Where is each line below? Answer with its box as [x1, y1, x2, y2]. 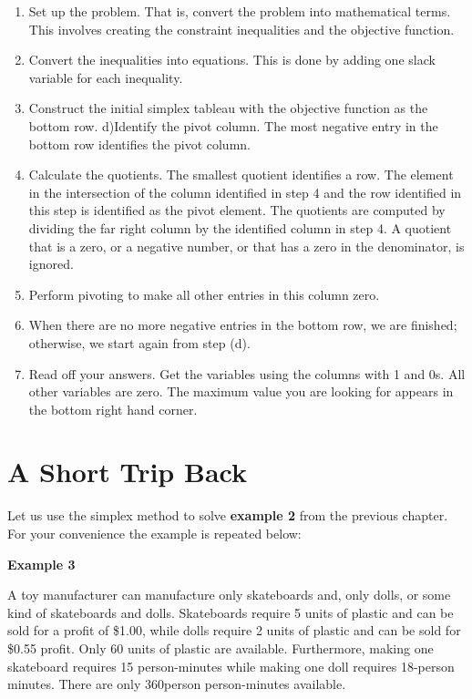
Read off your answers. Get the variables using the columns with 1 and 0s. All [28, 364, 466, 383]
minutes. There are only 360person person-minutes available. [7, 674, 346, 694]
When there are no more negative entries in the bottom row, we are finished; [28, 315, 457, 334]
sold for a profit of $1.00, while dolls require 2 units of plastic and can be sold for [7, 621, 461, 640]
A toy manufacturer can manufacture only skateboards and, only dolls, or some [7, 585, 451, 604]
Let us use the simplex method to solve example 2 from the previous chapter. [7, 506, 448, 525]
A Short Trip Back [7, 453, 247, 490]
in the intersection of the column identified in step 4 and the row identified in [28, 182, 462, 201]
